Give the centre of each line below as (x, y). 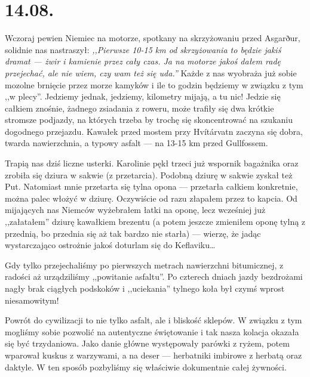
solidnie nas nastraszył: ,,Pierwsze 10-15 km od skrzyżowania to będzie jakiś (143, 49)
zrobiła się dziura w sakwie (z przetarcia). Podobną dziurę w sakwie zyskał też (149, 174)
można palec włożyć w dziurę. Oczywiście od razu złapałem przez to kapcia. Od (151, 198)
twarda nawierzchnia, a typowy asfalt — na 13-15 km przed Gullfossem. (136, 143)
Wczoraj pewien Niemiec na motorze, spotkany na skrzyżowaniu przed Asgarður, (153, 38)
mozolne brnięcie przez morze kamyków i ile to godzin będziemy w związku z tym (154, 84)
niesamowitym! (32, 300)
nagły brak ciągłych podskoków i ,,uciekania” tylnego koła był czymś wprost (145, 288)
